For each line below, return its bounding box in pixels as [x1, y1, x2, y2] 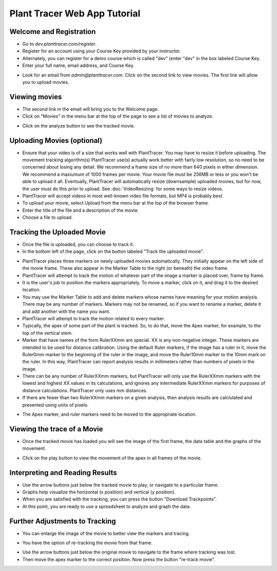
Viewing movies [9, 93, 62, 101]
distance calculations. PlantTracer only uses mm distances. [22, 387, 148, 393]
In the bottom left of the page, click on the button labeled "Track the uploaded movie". [22, 248, 204, 254]
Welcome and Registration [9, 27, 96, 36]
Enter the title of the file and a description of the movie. [22, 207, 139, 213]
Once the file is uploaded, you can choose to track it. [22, 242, 134, 248]
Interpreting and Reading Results [9, 468, 117, 477]
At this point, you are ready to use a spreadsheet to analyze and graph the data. [22, 503, 191, 509]
